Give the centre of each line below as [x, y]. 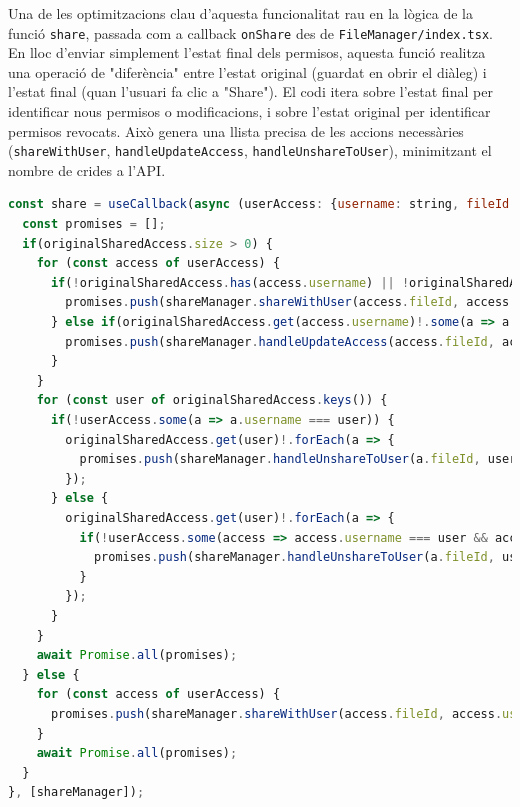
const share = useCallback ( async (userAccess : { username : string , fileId [259, 204]
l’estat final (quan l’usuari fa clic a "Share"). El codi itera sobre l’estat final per [250, 91]
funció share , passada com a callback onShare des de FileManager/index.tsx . [250, 32]
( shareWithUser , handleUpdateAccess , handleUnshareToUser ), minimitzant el [250, 150]
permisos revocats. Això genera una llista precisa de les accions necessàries [236, 130]
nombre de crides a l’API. [87, 169]
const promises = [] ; [94, 224]
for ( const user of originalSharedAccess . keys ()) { [212, 400]
